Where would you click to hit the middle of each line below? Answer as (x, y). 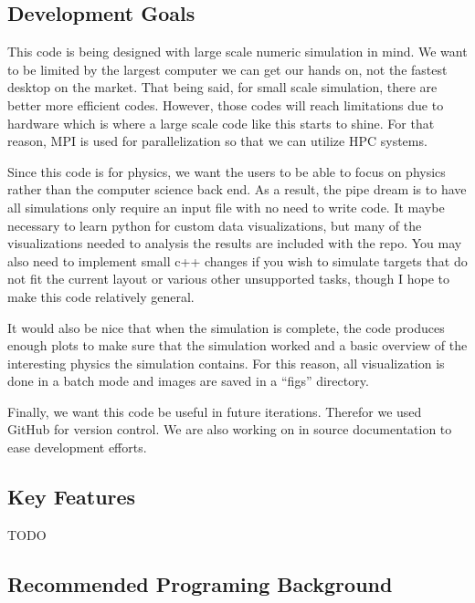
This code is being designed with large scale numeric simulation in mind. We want (237, 52)
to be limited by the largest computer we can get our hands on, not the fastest (227, 69)
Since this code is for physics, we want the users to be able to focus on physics (227, 171)
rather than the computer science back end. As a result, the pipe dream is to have (237, 189)
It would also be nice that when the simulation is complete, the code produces (226, 327)
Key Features (72, 497)
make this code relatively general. (101, 296)
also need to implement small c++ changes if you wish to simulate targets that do (237, 260)
